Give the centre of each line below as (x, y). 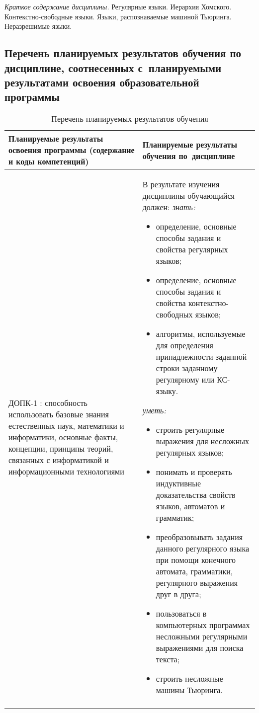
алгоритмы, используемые (201, 334)
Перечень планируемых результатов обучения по (123, 53)
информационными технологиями (66, 472)
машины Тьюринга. (189, 690)
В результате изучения (181, 184)
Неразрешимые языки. (38, 26)
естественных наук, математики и (66, 426)
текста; (168, 659)
